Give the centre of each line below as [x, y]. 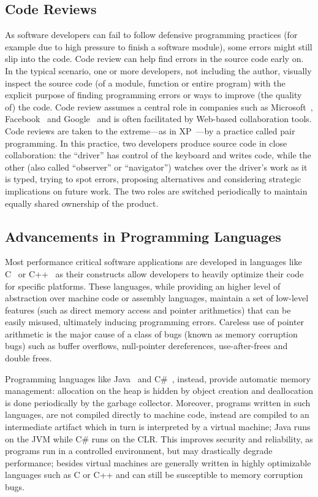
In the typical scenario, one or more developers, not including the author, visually [158, 70]
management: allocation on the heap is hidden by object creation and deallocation [159, 391]
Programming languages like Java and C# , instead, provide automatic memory [158, 378]
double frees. [28, 358]
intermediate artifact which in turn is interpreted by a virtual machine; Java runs [158, 427]
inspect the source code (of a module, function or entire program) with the [145, 83]
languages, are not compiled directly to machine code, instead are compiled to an [157, 414]
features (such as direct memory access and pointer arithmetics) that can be [148, 310]
